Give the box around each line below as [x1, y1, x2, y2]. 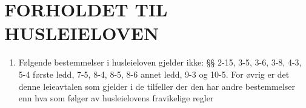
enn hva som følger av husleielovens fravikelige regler [18, 92, 214, 104]
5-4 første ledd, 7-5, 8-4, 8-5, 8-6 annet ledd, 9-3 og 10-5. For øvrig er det [18, 67, 290, 80]
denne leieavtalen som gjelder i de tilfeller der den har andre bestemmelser [18, 79, 296, 92]
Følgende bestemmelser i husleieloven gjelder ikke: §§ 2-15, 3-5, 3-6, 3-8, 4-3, [18, 56, 302, 69]
